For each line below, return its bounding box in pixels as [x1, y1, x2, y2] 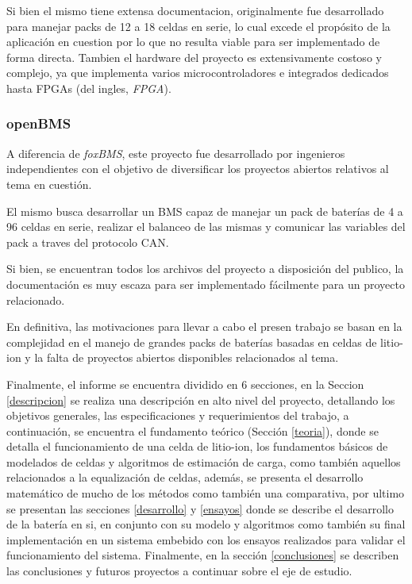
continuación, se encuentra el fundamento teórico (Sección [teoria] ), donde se [6, 422, 379, 439]
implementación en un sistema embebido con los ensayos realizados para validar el [6, 531, 406, 547]
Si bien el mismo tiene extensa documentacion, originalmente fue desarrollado [6, 2, 384, 18]
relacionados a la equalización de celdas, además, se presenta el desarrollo [6, 469, 364, 486]
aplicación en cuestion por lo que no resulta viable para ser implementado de [6, 33, 380, 50]
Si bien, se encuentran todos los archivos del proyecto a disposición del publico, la [6, 260, 404, 277]
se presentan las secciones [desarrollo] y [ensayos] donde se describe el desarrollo [6, 500, 394, 517]
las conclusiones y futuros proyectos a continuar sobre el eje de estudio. [6, 563, 352, 579]
